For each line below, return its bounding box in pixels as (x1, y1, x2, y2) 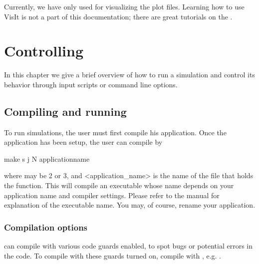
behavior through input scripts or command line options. (4, 79, 178, 89)
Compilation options (4, 221, 88, 233)
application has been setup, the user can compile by (4, 137, 163, 147)
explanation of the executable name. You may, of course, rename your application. (4, 200, 256, 210)
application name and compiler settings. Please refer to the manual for (4, 190, 220, 200)
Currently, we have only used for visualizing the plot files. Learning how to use (4, 1, 245, 11)
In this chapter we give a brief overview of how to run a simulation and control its (4, 69, 255, 80)
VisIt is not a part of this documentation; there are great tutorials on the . (4, 11, 233, 21)
